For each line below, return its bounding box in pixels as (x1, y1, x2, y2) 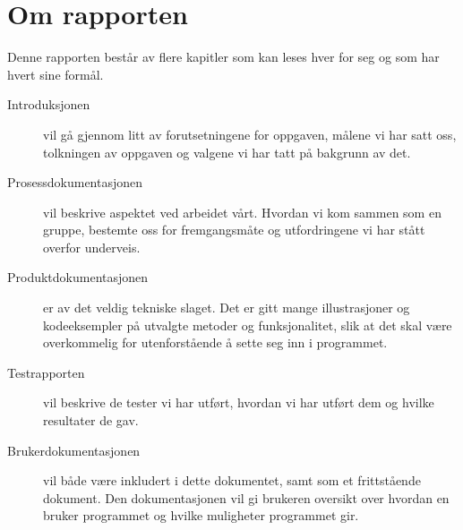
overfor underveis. (43, 237, 141, 256)
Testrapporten (7, 363, 85, 381)
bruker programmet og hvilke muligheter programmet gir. (43, 506, 359, 525)
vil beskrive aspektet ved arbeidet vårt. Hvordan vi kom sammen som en (43, 202, 442, 221)
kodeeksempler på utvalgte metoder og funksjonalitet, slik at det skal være (43, 315, 452, 334)
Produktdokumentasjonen (7, 268, 149, 286)
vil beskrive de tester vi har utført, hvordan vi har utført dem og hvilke (43, 393, 434, 412)
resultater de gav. (43, 411, 139, 430)
